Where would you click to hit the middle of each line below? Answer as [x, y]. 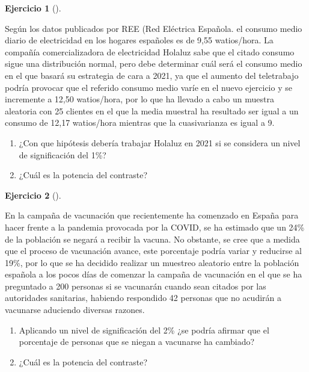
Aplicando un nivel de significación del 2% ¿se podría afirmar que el [144, 330]
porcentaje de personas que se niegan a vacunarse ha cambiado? [137, 342]
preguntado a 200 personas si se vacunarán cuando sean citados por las [136, 286]
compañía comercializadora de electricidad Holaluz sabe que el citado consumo [150, 51]
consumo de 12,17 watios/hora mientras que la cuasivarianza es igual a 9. [140, 122]
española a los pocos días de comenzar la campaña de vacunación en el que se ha [154, 274]
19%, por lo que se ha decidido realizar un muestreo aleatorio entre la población [152, 262]
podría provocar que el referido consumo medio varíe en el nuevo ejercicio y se [148, 87]
